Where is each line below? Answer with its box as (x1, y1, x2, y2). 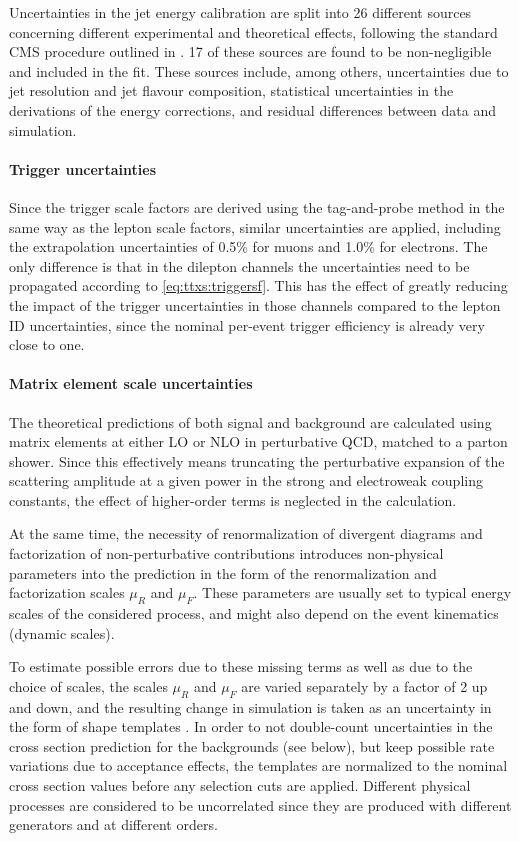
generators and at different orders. (9, 814, 218, 835)
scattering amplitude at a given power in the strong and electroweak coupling (9, 470, 483, 491)
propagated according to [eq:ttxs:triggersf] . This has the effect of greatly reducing (9, 275, 508, 296)
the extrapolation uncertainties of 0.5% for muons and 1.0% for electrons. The (9, 236, 488, 257)
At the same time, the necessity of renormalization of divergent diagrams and (9, 523, 483, 544)
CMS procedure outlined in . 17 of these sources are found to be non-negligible (9, 41, 492, 62)
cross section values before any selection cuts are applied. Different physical (9, 775, 471, 795)
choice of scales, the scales (9, 675, 168, 696)
